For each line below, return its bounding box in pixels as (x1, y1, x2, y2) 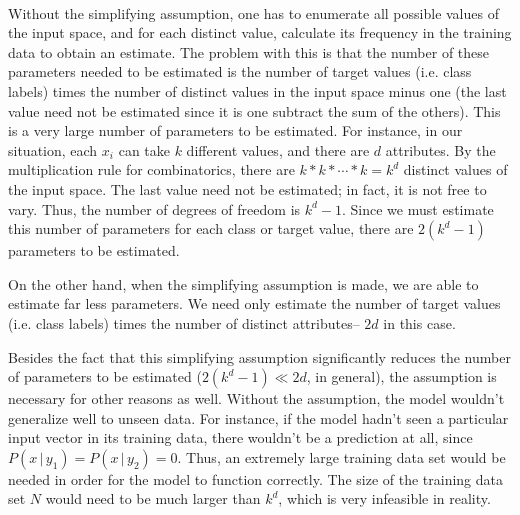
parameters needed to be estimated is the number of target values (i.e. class (8, 61, 472, 82)
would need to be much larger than (45, 488, 261, 509)
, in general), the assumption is (306, 366, 497, 387)
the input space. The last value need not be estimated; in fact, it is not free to (8, 178, 487, 199)
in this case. (383, 312, 456, 333)
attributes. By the (385, 139, 496, 160)
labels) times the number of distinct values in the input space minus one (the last (8, 80, 507, 101)
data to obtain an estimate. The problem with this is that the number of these (8, 41, 490, 62)
